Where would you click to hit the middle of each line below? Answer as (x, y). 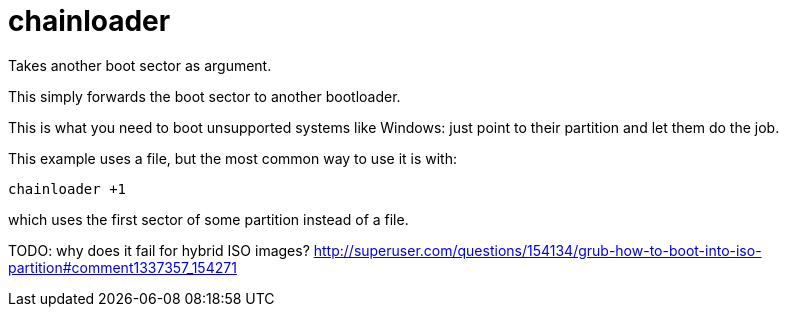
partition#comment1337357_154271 (122, 267)
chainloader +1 (67, 188)
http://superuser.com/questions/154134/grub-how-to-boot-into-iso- (537, 250)
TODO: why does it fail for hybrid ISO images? (159, 250)
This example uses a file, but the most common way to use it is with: (233, 158)
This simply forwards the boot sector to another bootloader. (204, 96)
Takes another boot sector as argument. (140, 65)
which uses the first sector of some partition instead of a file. (208, 219)
